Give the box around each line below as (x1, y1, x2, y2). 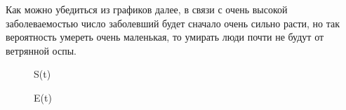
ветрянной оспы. (6, 43, 76, 57)
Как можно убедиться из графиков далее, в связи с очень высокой (6, 2, 288, 16)
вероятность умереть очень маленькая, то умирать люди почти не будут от (6, 29, 324, 44)
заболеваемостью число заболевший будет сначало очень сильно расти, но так (6, 15, 340, 30)
